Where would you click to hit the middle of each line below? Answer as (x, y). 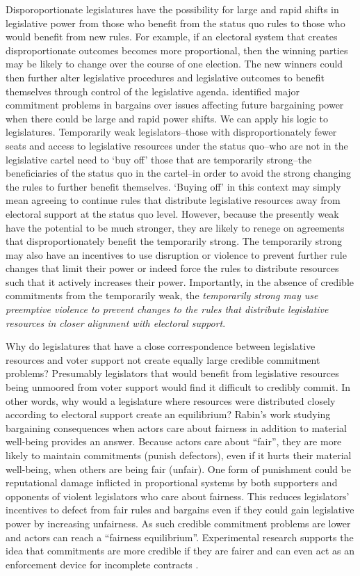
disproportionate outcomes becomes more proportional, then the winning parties (177, 50)
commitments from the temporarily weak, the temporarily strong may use (162, 295)
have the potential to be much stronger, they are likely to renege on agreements (175, 227)
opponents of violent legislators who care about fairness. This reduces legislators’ (178, 496)
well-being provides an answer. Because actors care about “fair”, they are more (174, 441)
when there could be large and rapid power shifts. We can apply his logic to (167, 118)
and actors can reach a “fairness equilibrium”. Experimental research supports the (180, 537)
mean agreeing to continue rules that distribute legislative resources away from (173, 200)
